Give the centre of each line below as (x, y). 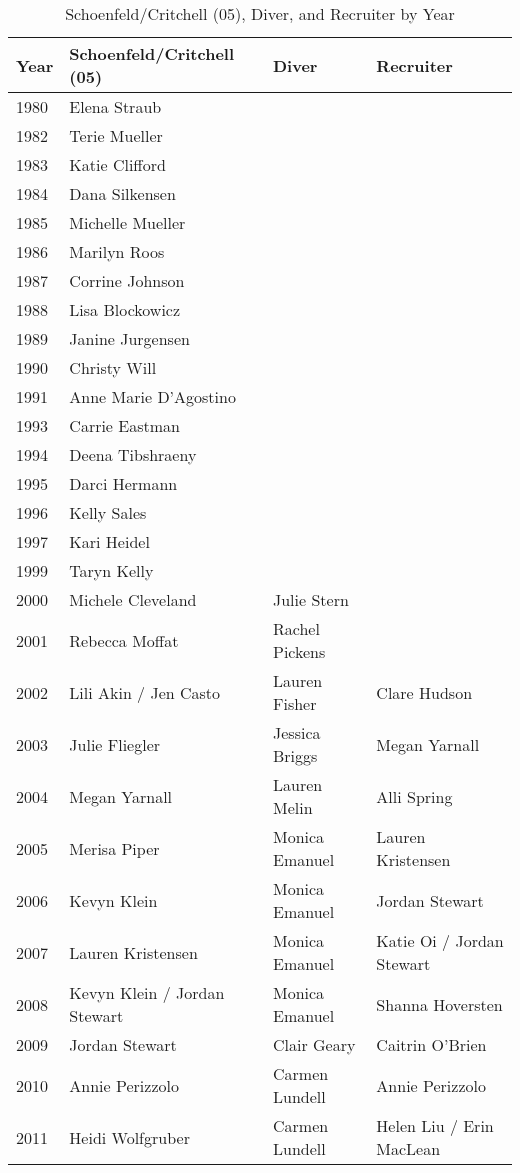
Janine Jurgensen (129, 338)
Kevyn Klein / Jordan (147, 992)
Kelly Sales (108, 512)
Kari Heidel (109, 541)
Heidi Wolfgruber (129, 1137)
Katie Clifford (117, 164)
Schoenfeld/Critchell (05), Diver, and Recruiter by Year (260, 13)
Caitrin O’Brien (431, 1044)
